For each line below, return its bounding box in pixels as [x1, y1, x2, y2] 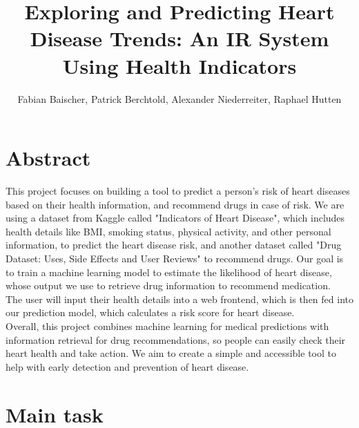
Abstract [6, 144, 91, 172]
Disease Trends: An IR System [30, 24, 329, 52]
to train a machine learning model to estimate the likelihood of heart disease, [6, 264, 332, 279]
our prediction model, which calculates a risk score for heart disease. [6, 305, 295, 320]
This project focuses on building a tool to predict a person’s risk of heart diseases [6, 184, 350, 198]
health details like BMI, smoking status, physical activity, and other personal [6, 224, 331, 238]
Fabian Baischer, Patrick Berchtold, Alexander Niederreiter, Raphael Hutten [17, 91, 342, 106]
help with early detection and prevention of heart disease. [6, 359, 249, 373]
